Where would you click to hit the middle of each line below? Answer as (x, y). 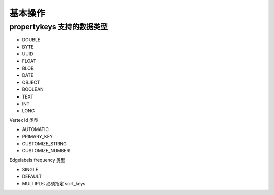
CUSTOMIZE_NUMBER (46, 151)
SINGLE (30, 170)
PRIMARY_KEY (38, 137)
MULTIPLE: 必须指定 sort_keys (54, 183)
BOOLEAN (33, 89)
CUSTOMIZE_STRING (44, 143)
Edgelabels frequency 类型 (37, 160)
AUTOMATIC (36, 129)
